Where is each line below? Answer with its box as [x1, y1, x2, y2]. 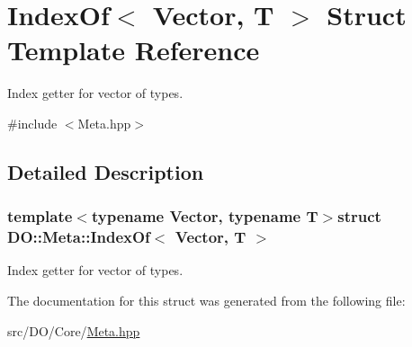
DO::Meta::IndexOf [7, 226, 150, 248]
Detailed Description [7, 157, 204, 185]
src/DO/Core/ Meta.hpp [7, 321, 140, 340]
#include [7, 113, 58, 132]
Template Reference [7, 31, 260, 68]
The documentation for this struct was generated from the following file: [7, 291, 406, 310]
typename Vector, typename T [91, 205, 318, 227]
